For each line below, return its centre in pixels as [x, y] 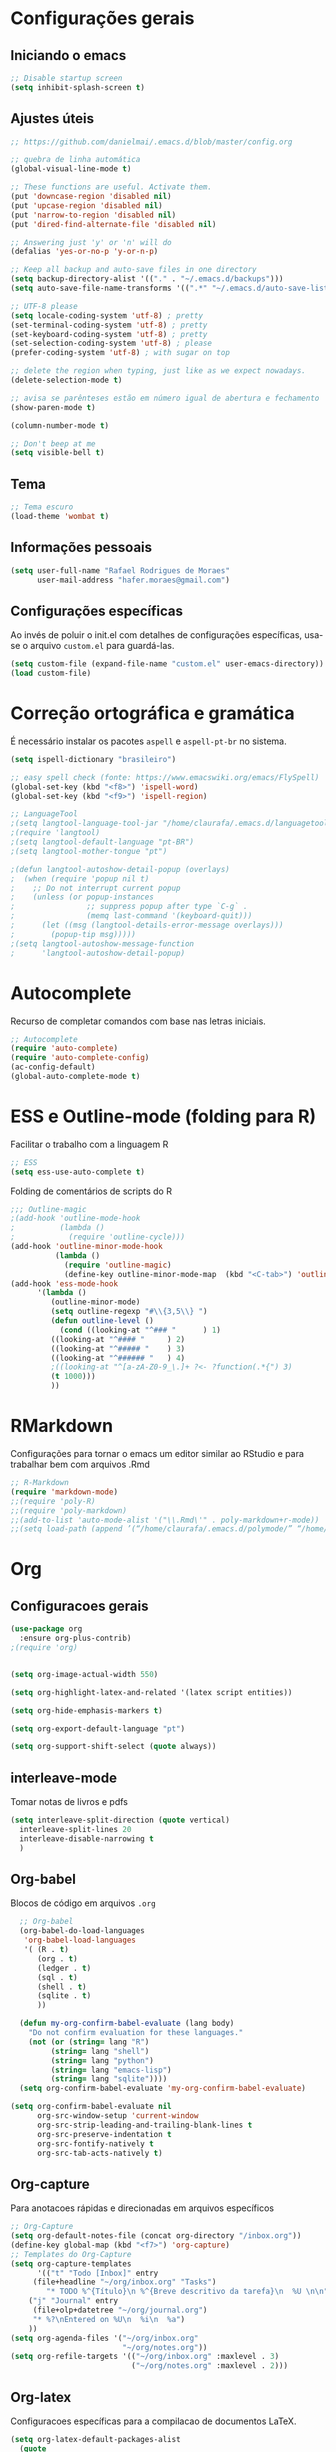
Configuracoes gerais [79, 1605]
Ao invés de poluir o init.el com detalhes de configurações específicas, [156, 635]
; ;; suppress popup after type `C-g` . [129, 907]
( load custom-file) [51, 673]
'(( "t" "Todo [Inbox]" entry [97, 2273]
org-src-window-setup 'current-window [117, 2116]
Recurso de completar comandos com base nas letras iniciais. [138, 1021]
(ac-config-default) [53, 1067]
